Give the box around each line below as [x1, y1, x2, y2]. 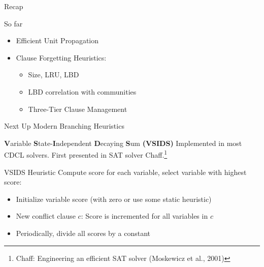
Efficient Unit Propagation [16, 35, 99, 46]
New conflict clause [16, 211, 76, 221]
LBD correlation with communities [28, 86, 137, 97]
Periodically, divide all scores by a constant [16, 227, 150, 238]
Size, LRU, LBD [28, 69, 79, 80]
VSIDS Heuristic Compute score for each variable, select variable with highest [4, 166, 247, 177]
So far [4, 18, 23, 28]
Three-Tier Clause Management [28, 103, 127, 114]
